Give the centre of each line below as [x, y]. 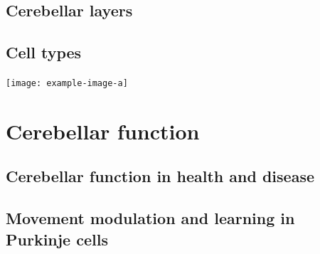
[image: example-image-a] [67, 83]
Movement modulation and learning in [150, 218]
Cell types [44, 52]
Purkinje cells [57, 239]
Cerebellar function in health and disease [160, 176]
